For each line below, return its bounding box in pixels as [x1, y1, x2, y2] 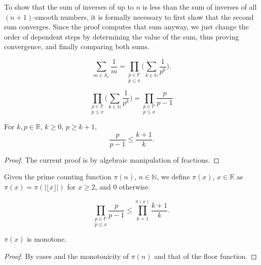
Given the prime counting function [4, 171, 111, 182]
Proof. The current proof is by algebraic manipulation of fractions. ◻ [4, 154, 219, 165]
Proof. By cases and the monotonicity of [4, 250, 129, 261]
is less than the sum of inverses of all [142, 2, 257, 12]
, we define [157, 171, 190, 182]
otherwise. [119, 181, 151, 192]
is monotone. [27, 234, 66, 244]
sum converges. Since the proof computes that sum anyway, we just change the [4, 21, 249, 32]
